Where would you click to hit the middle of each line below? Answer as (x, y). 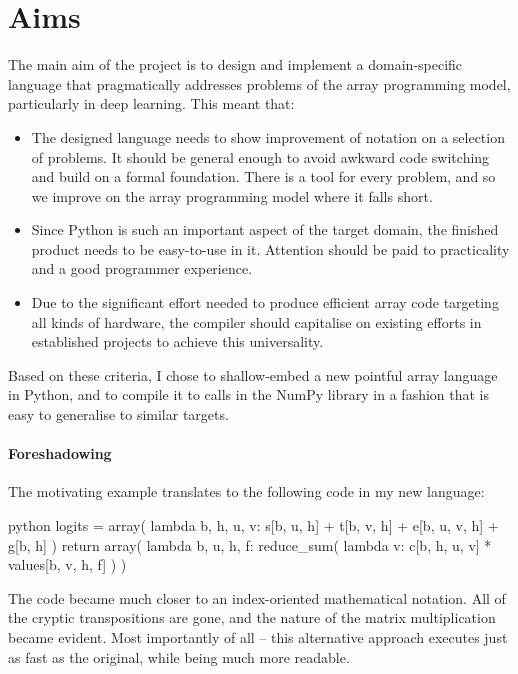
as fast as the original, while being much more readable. (179, 656)
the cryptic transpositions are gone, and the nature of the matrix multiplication (252, 617)
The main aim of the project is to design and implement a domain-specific (235, 64)
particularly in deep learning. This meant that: (151, 103)
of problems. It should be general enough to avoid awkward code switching (260, 156)
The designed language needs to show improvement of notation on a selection (268, 136)
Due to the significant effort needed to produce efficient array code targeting (265, 302)
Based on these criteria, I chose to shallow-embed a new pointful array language (253, 374)
